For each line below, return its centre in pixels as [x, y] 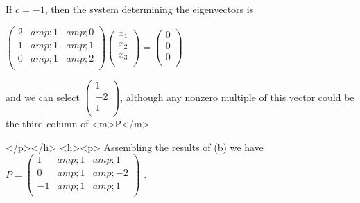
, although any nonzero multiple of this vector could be [237, 97]
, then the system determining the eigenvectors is [149, 9]
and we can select [43, 97]
